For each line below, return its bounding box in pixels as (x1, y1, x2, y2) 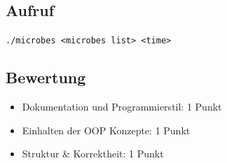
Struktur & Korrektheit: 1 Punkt (22, 146, 164, 161)
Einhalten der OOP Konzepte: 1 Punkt (22, 122, 191, 137)
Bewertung (6, 66, 86, 88)
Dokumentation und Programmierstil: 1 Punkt (22, 99, 222, 114)
